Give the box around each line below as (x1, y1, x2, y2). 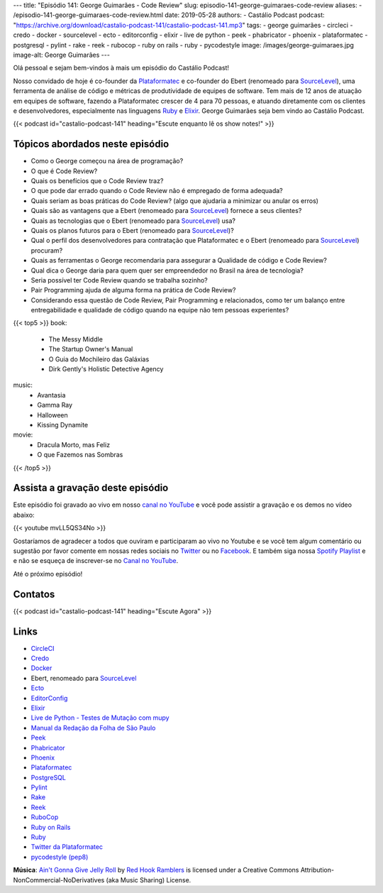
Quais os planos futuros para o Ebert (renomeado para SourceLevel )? (30, 226, 234, 234)
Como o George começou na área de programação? (30, 157, 184, 165)
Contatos (13, 588, 55, 600)
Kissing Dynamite (37, 420, 89, 429)
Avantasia (37, 390, 66, 399)
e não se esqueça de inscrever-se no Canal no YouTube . (13, 557, 179, 565)
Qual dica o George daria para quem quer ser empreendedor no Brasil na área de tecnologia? (30, 266, 304, 275)
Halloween (37, 410, 68, 419)
